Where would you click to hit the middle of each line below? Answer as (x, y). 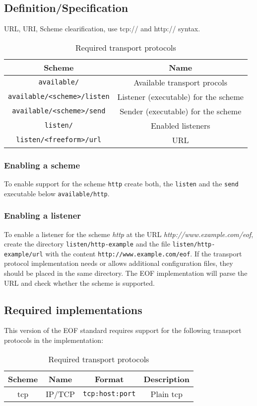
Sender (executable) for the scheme (181, 111)
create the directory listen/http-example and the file (87, 244)
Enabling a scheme (42, 165)
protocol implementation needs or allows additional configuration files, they (119, 263)
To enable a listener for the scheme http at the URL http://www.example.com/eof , (129, 234)
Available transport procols (181, 82)
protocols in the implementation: (54, 340)
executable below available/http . (57, 193)
